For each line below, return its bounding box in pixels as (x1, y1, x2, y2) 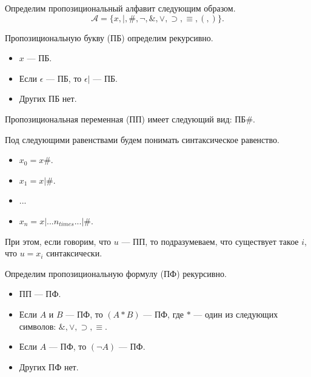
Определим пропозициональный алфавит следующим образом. (5, 2, 236, 14)
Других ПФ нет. (19, 360, 79, 373)
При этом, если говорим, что (5, 235, 112, 247)
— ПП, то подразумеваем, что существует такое (121, 235, 299, 247)
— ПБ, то (46, 72, 82, 84)
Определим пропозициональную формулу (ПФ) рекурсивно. (5, 267, 227, 279)
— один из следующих (193, 307, 278, 320)
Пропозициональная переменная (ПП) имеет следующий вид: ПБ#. (5, 112, 255, 125)
